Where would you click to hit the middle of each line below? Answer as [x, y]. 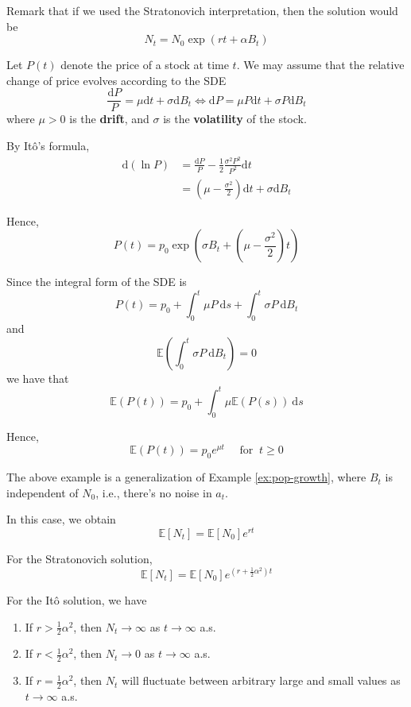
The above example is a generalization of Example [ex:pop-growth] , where [186, 477]
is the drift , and [109, 119]
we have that [38, 378]
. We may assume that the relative [320, 65]
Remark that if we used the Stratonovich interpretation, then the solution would [202, 10]
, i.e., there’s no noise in [154, 492]
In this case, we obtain [61, 519]
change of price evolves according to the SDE [116, 80]
